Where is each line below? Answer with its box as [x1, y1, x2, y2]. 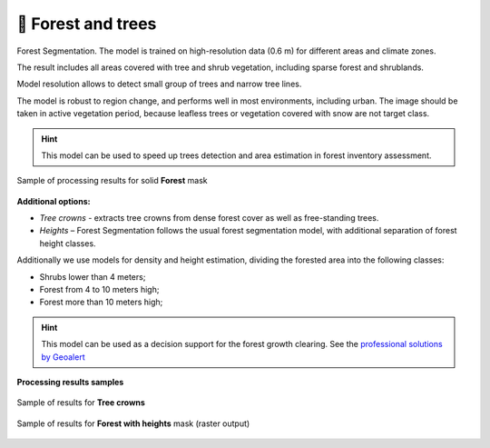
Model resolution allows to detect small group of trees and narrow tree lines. [16, 78, 302, 90]
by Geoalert [41, 351, 85, 363]
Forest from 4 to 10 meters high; [39, 284, 160, 295]
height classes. [39, 237, 96, 249]
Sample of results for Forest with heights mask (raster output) [16, 418, 250, 429]
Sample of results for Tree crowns [16, 397, 145, 408]
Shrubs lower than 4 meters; [39, 271, 146, 282]
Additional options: [16, 195, 91, 206]
